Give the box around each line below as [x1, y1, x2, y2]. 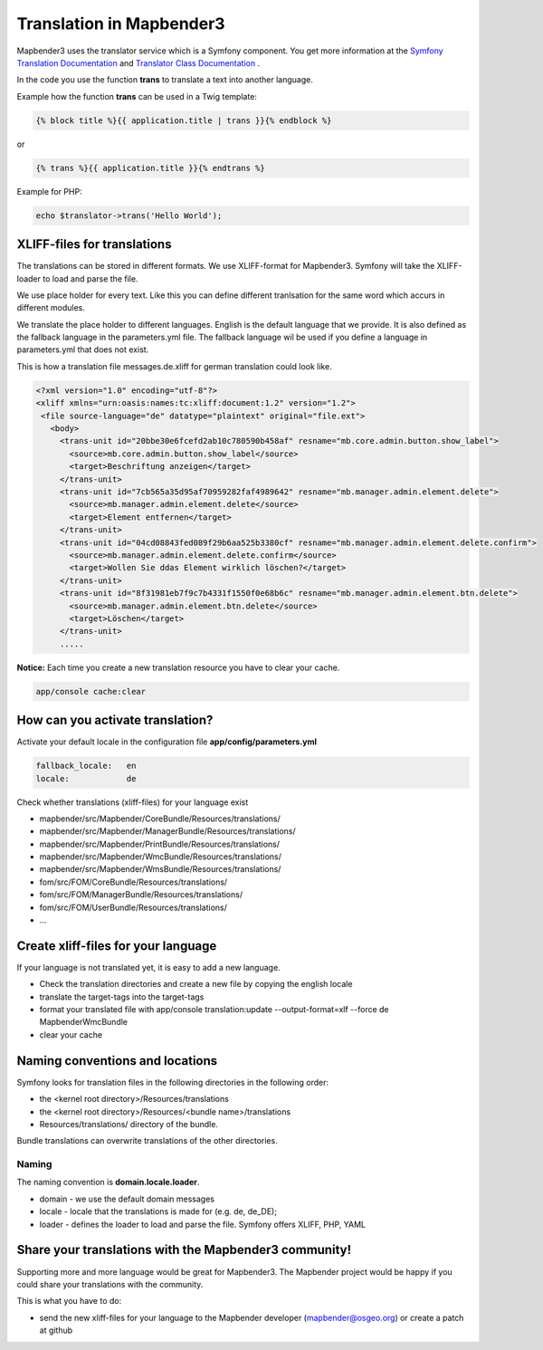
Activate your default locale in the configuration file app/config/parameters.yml [16, 736, 317, 747]
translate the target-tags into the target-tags [39, 991, 205, 1002]
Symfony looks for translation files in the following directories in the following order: [16, 1077, 329, 1087]
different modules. [16, 302, 86, 313]
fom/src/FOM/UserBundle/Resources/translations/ [39, 902, 228, 913]
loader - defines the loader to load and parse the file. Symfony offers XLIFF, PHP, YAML [39, 1219, 367, 1230]
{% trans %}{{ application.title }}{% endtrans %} [35, 163, 266, 173]
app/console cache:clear [35, 686, 147, 696]
